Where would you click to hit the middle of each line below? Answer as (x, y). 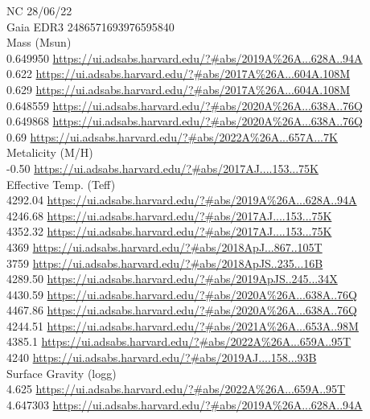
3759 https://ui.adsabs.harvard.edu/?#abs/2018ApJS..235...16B (165, 263)
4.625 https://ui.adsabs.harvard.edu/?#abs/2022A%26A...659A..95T (176, 389)
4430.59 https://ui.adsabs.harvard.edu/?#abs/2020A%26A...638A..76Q (182, 294)
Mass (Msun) (39, 42)
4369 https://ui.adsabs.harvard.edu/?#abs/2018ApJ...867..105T (164, 246)
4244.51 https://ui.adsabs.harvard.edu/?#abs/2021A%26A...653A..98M (183, 325)
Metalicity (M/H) (50, 152)
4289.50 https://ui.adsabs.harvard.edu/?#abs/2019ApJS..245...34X (172, 279)
